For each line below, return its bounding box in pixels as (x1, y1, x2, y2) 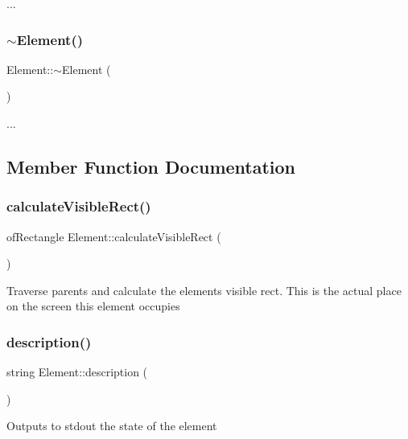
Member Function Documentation (6, 154, 296, 178)
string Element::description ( (6, 363, 148, 380)
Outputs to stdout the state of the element (6, 417, 217, 434)
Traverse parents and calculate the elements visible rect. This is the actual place (6, 281, 402, 298)
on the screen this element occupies (6, 297, 180, 314)
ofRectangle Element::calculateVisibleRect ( (6, 228, 221, 244)
